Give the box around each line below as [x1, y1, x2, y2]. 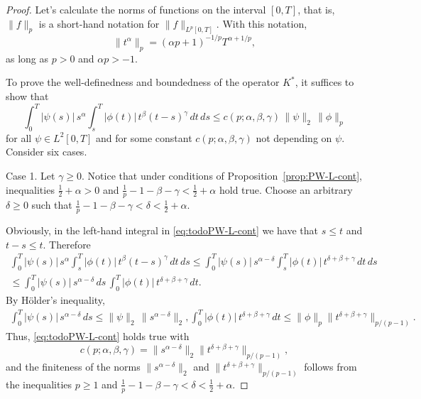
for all [6, 130, 32, 145]
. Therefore [43, 236, 91, 251]
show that [6, 88, 49, 103]
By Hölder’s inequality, [6, 293, 105, 307]
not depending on [256, 130, 332, 145]
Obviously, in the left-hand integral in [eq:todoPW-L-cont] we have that [6, 223, 319, 238]
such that [31, 197, 72, 212]
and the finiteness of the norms [6, 359, 141, 374]
